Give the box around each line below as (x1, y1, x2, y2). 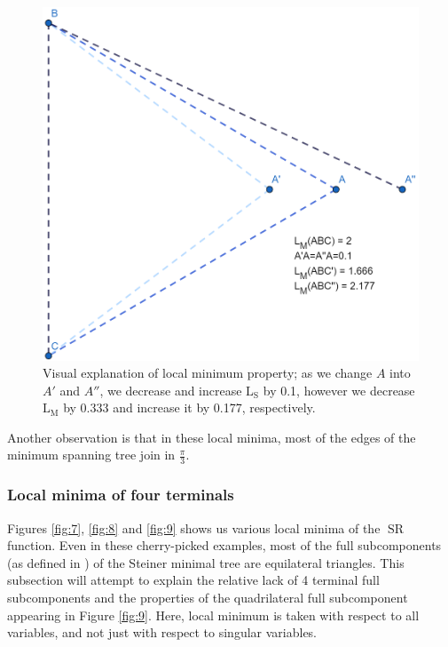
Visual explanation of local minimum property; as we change (43, 363, 373, 382)
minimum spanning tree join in (7, 445, 176, 464)
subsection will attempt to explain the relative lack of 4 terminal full (7, 571, 380, 589)
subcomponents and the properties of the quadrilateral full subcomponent (7, 587, 408, 606)
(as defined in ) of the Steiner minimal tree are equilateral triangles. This (7, 553, 405, 571)
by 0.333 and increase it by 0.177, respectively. (63, 398, 316, 417)
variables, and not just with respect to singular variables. (7, 623, 318, 642)
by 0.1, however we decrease (263, 380, 415, 399)
